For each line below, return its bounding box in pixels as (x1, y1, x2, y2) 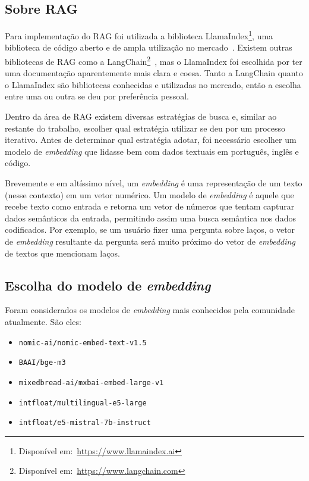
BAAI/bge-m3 (18, 358, 66, 367)
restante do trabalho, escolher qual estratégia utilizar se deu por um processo (5, 121, 286, 134)
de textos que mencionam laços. (5, 246, 120, 259)
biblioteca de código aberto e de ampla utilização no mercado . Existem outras (5, 41, 292, 54)
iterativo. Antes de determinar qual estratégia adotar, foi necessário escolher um (5, 133, 297, 146)
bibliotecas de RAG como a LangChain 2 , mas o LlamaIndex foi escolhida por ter (5, 54, 302, 67)
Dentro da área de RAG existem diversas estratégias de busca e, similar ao (5, 110, 277, 123)
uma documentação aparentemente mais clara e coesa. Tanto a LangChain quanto (5, 67, 303, 79)
